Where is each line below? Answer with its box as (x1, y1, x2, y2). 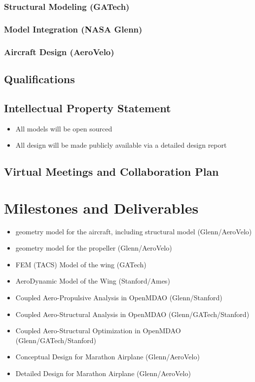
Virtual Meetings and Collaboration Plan (4, 164, 219, 179)
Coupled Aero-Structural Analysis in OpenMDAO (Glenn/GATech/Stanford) (15, 309, 250, 319)
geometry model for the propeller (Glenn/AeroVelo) (15, 243, 172, 253)
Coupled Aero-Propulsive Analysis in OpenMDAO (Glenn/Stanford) (15, 292, 222, 302)
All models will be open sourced (15, 123, 112, 133)
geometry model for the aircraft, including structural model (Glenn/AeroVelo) (15, 226, 252, 236)
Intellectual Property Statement (4, 100, 171, 115)
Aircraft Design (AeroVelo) (4, 45, 114, 58)
